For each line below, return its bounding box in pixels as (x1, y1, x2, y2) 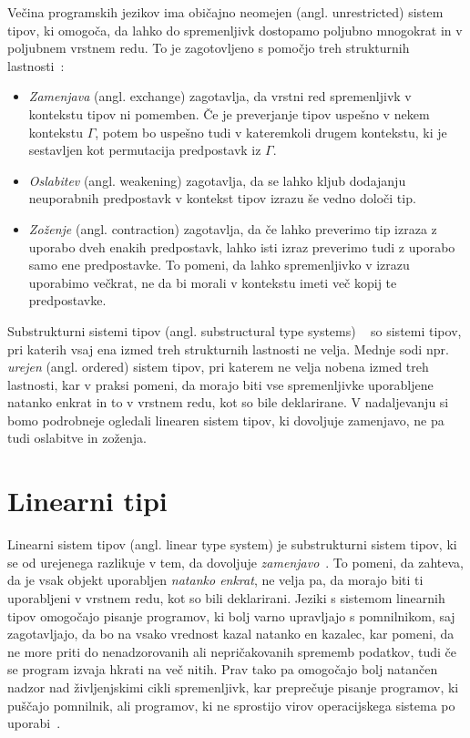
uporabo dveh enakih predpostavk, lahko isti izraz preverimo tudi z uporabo (28, 237, 455, 256)
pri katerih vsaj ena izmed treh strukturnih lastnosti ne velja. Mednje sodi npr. (7, 339, 449, 358)
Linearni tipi (7, 482, 168, 519)
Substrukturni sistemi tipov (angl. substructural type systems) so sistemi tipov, (7, 321, 462, 340)
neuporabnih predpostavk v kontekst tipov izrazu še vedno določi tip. (28, 189, 416, 208)
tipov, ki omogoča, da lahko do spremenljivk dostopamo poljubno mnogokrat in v (7, 20, 463, 39)
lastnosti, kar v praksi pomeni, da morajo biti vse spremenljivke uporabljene (7, 374, 434, 394)
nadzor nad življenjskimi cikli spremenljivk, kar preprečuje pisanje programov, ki (7, 677, 459, 696)
